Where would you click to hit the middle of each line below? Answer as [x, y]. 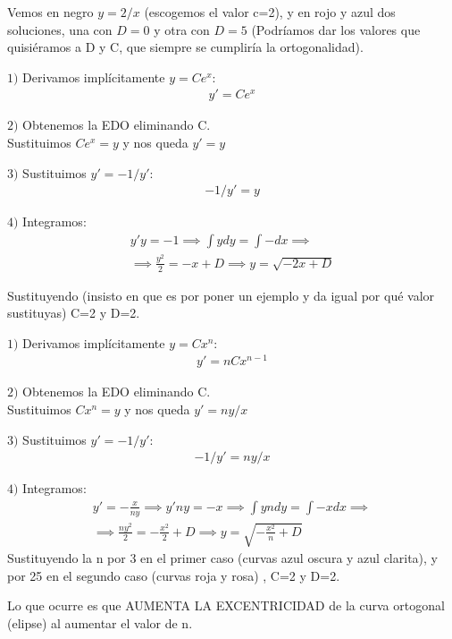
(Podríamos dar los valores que [336, 29]
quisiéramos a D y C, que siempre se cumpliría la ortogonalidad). [185, 47]
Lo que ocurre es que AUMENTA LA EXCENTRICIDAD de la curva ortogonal [226, 605]
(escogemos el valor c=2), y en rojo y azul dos [270, 12]
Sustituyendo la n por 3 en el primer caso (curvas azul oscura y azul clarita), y [222, 558]
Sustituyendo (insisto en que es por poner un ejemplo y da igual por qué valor [221, 295]
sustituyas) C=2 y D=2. [74, 313]
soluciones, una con [60, 29]
